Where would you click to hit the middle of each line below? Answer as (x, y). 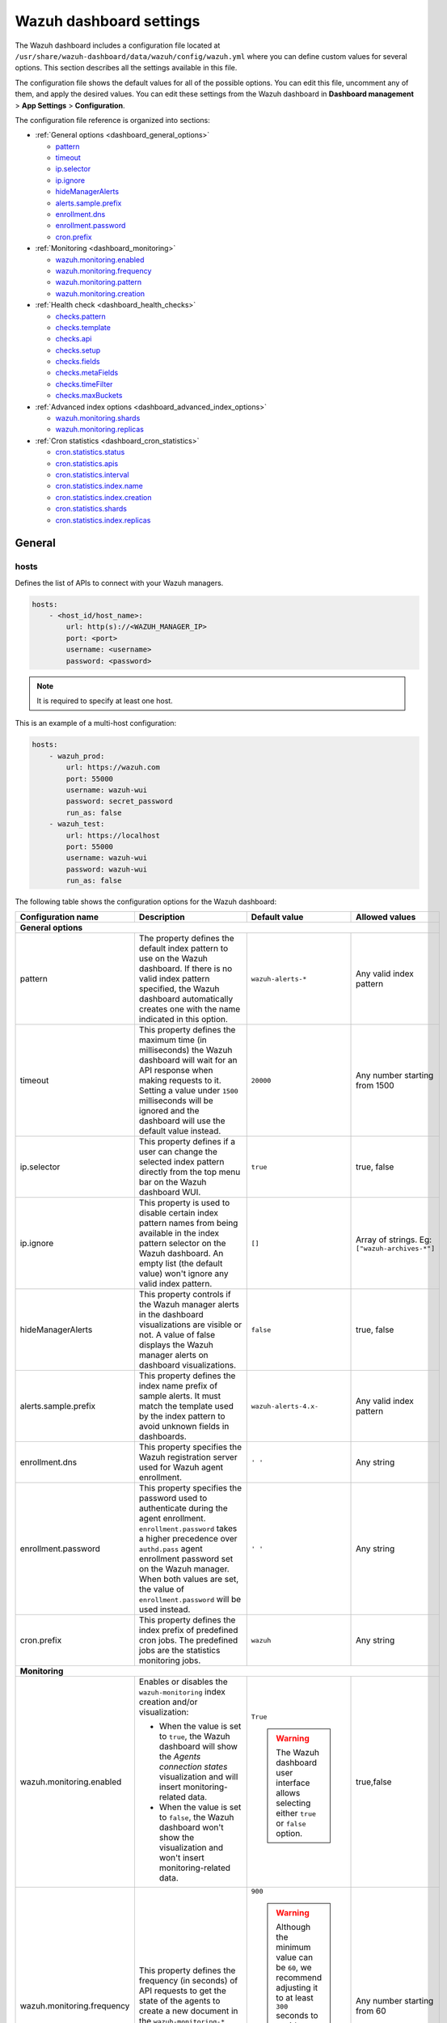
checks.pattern (81, 316)
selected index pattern (181, 1162)
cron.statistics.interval (92, 475)
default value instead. (180, 1131)
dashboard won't (191, 1827)
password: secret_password (119, 802)
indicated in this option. (183, 1020)
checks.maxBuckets (89, 396)
